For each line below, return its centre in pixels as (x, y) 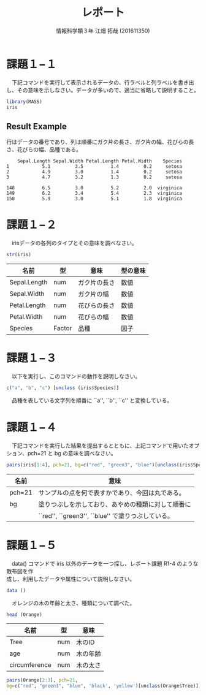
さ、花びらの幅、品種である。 (44, 150)
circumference (31, 665)
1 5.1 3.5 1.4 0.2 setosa (94, 167)
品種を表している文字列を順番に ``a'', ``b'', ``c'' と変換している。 (92, 400)
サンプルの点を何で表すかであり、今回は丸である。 (112, 493)
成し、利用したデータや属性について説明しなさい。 (71, 579)
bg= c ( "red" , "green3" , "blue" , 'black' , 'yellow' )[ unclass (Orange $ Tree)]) (104, 686)
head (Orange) (25, 614)
